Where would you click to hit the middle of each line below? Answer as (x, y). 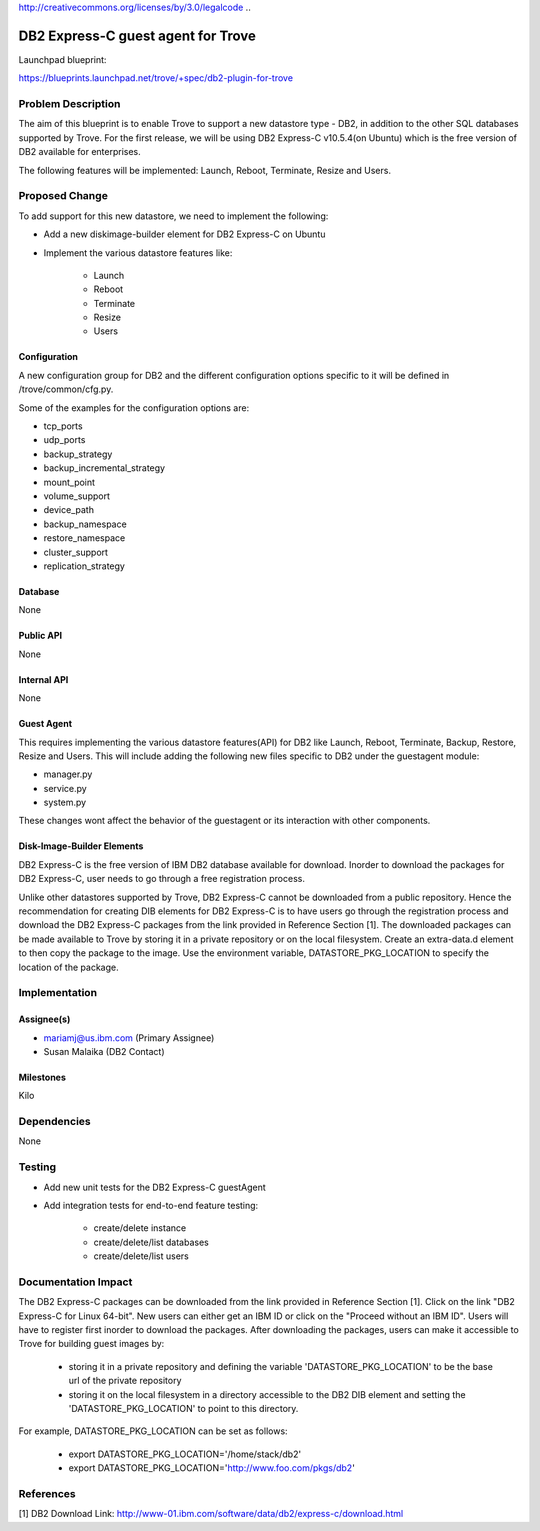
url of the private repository (125, 1381)
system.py (65, 802)
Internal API (43, 679)
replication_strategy (84, 566)
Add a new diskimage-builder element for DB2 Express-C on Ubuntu (184, 234)
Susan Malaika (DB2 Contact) (104, 1051)
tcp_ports (63, 426)
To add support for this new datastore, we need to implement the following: (173, 216)
